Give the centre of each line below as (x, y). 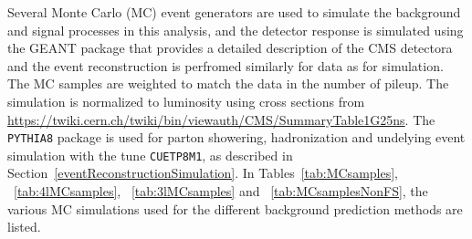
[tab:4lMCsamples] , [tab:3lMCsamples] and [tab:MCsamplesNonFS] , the (221, 191)
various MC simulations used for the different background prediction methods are (235, 208)
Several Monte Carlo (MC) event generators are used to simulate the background (234, 12)
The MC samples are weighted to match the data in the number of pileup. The (228, 83)
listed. (24, 227)
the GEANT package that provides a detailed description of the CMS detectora (230, 48)
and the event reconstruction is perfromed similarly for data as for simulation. (226, 65)
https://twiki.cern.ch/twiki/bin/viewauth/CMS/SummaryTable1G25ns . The (221, 119)
